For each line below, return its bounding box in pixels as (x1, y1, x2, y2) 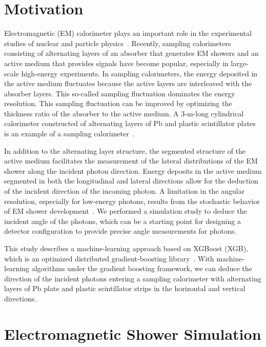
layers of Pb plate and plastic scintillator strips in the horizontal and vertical (4, 283, 245, 294)
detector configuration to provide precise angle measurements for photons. (4, 226, 237, 236)
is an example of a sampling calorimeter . (4, 128, 135, 139)
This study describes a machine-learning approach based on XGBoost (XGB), (4, 243, 248, 253)
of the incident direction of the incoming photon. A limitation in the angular (4, 186, 245, 196)
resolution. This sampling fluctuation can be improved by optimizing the (4, 98, 232, 109)
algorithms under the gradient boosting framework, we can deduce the (31, 263, 252, 274)
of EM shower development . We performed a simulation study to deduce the (4, 206, 247, 216)
